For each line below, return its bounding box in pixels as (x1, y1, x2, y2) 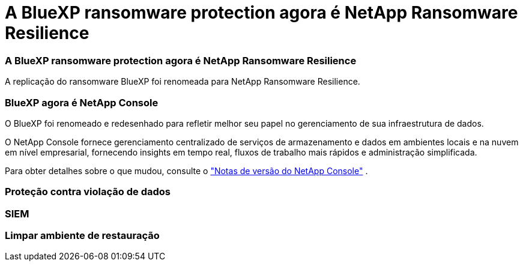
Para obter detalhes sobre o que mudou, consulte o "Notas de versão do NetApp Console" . (5, 165, 368, 176)
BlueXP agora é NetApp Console (5, 96, 159, 109)
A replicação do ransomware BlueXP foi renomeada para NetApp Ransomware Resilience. (5, 76, 360, 87)
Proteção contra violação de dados (5, 186, 171, 198)
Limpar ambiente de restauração (5, 229, 160, 241)
